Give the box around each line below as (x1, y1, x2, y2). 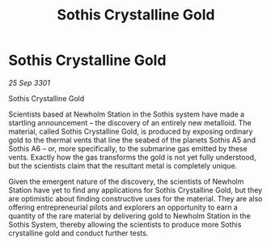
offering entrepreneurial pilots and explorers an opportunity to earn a (8, 202, 239, 212)
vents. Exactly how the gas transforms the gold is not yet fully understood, (8, 152, 256, 162)
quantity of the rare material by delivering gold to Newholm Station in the (8, 210, 251, 220)
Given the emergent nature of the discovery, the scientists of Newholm (8, 176, 244, 186)
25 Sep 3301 (8, 78, 51, 87)
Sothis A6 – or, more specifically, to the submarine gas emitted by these (8, 143, 248, 153)
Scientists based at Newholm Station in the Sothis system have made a (8, 109, 245, 119)
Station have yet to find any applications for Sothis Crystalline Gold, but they (8, 184, 263, 195)
